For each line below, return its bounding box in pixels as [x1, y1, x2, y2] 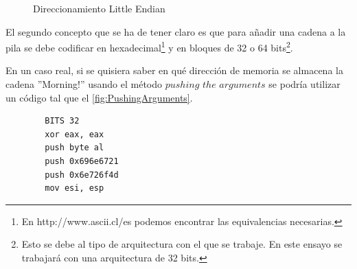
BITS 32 [45, 116, 80, 126]
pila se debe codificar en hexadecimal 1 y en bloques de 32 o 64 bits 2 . [5, 38, 293, 54]
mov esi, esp [45, 183, 104, 194]
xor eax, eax [45, 129, 104, 139]
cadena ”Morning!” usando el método [5, 77, 163, 91]
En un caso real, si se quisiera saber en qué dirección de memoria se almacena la [5, 63, 343, 78]
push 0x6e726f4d [45, 169, 119, 180]
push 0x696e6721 [45, 156, 119, 166]
